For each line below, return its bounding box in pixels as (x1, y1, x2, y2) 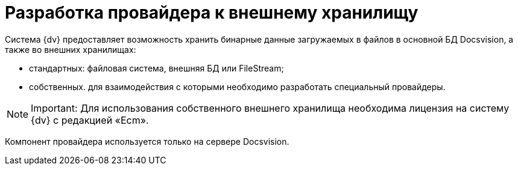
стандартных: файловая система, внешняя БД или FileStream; (29, 62, 284, 73)
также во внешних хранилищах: (5, 44, 136, 55)
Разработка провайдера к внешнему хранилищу (5, 2, 419, 23)
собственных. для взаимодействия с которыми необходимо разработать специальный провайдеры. (29, 81, 446, 92)
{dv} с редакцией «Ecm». (31, 114, 149, 126)
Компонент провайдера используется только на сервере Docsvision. (5, 136, 289, 147)
